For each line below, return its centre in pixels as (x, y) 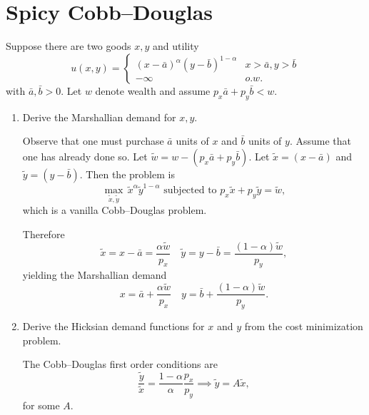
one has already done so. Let (85, 156)
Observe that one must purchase (93, 141)
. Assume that (320, 141)
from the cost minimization (304, 326)
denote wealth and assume (153, 90)
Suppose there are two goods (69, 46)
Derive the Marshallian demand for (99, 117)
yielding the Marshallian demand (95, 275)
